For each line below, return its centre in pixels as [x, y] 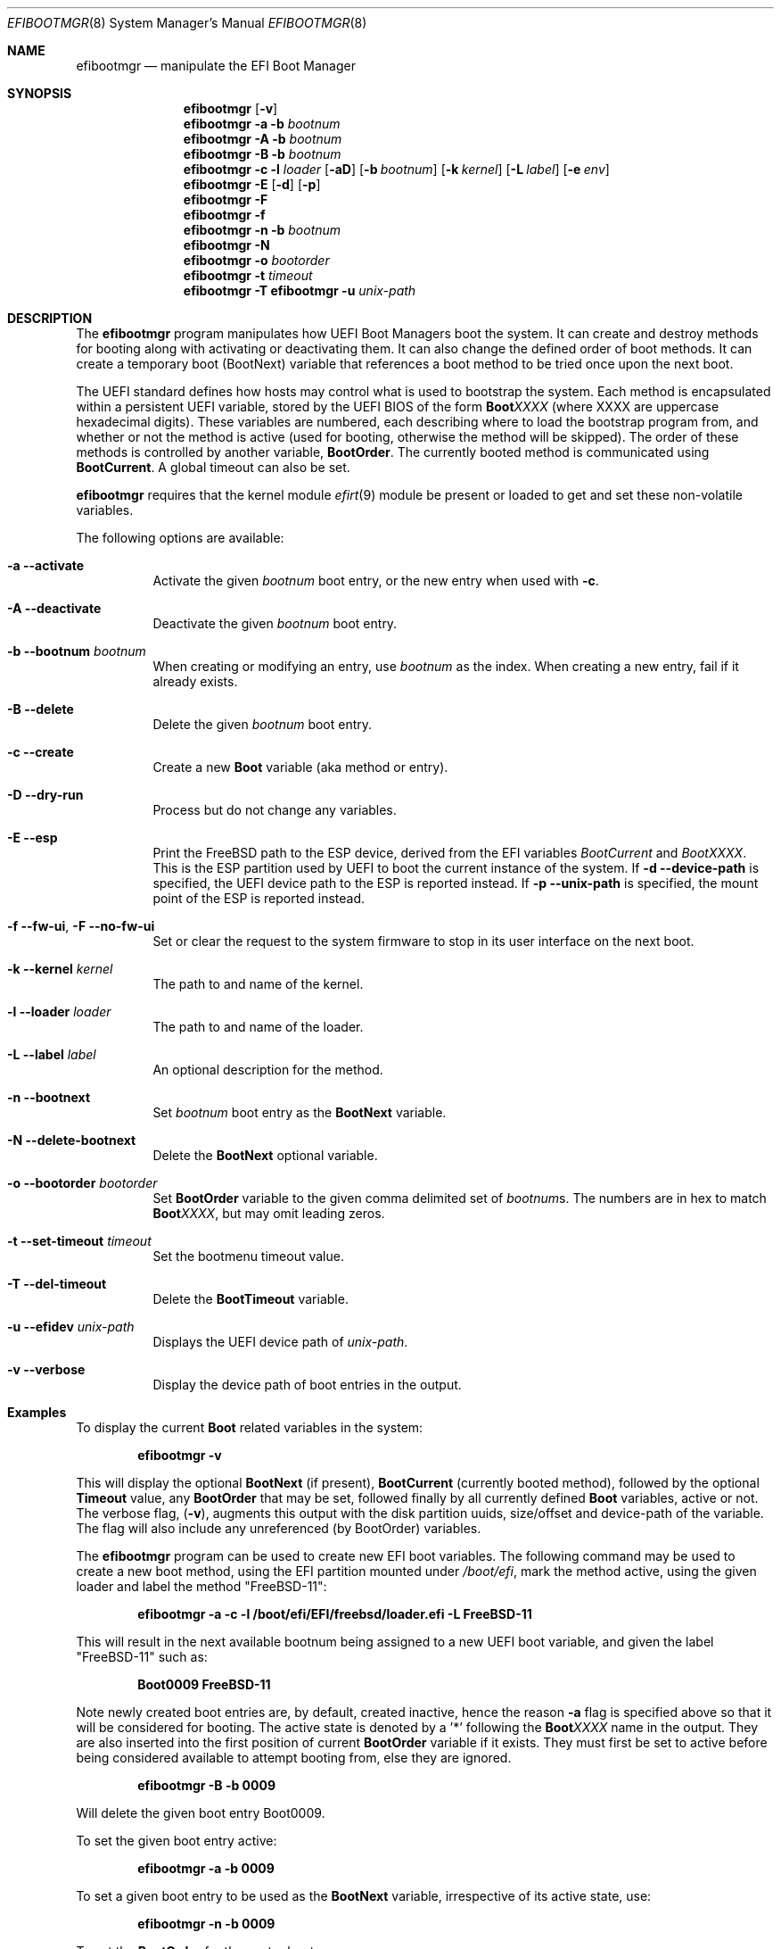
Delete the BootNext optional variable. [265, 1155]
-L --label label [52, 1054]
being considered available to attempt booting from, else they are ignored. [294, 1758]
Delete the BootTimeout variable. [251, 1299]
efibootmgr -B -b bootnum [262, 154]
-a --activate [46, 565]
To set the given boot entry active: [177, 1841]
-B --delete [41, 709]
